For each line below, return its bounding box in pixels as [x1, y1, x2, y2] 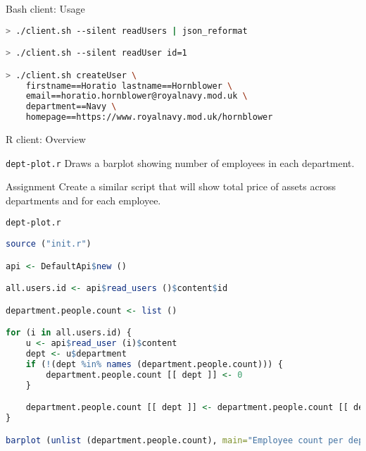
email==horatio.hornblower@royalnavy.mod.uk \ [25, 91, 248, 101]
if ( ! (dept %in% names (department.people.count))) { [25, 359, 283, 369]
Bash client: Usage [6, 1, 85, 16]
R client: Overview [6, 132, 86, 147]
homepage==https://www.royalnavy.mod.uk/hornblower [25, 112, 273, 123]
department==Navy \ [25, 101, 117, 112]
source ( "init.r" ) [6, 239, 91, 249]
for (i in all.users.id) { [6, 328, 132, 338]
